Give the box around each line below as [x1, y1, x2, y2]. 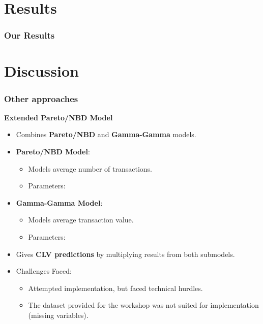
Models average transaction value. [28, 214, 134, 225]
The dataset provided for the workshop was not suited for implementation [28, 300, 259, 310]
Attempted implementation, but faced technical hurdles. [28, 282, 203, 293]
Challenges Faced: [16, 266, 72, 276]
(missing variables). [28, 309, 89, 320]
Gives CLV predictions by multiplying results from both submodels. [16, 248, 235, 259]
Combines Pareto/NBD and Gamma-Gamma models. [16, 129, 196, 140]
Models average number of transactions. [28, 163, 152, 174]
